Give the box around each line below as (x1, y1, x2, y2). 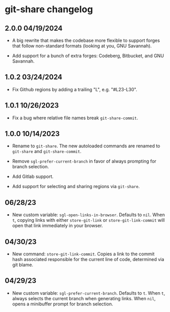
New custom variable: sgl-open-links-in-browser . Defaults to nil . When (12, 212, 165, 218)
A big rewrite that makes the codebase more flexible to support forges (12, 37, 160, 43)
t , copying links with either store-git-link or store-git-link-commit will (12, 217, 165, 223)
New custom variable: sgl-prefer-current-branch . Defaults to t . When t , (12, 290, 165, 296)
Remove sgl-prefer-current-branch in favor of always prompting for (12, 158, 157, 164)
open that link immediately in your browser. (12, 223, 103, 229)
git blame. (12, 262, 34, 268)
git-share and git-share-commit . (12, 148, 82, 154)
